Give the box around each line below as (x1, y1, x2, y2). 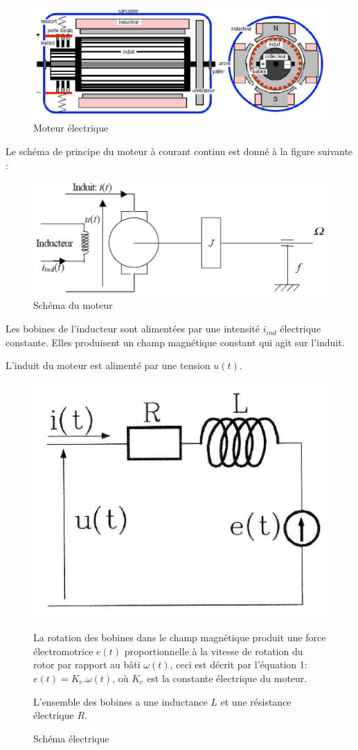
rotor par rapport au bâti (33, 657, 141, 672)
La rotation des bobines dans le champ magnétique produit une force (33, 630, 326, 645)
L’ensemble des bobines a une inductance (33, 694, 208, 708)
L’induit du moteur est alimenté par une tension (6, 358, 211, 373)
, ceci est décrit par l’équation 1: (170, 657, 307, 672)
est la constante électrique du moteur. (147, 671, 307, 685)
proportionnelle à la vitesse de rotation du (124, 643, 303, 658)
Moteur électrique (33, 120, 109, 135)
